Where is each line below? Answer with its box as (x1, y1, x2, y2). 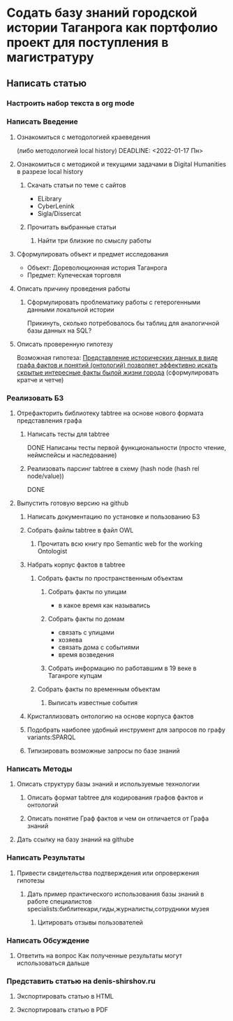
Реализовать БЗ (6, 393, 64, 403)
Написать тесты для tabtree (27, 430, 110, 438)
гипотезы (16, 876, 45, 885)
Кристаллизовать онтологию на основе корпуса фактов (27, 712, 194, 721)
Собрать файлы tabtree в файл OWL (27, 526, 134, 535)
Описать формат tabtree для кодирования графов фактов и (27, 793, 204, 802)
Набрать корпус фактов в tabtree (27, 560, 126, 569)
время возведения (58, 651, 114, 659)
